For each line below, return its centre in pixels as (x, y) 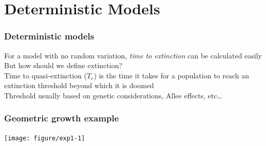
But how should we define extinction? (63, 65)
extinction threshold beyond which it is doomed (79, 85)
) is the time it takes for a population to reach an (172, 75)
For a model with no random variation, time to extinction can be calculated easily (133, 55)
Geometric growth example (62, 118)
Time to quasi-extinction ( (46, 75)
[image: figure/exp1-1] (45, 138)
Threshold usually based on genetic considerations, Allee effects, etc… (113, 95)
